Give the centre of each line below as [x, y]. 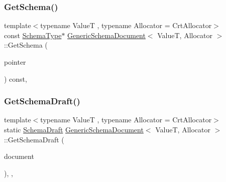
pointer [15, 62]
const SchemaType [33, 35]
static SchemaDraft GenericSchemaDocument [74, 129]
